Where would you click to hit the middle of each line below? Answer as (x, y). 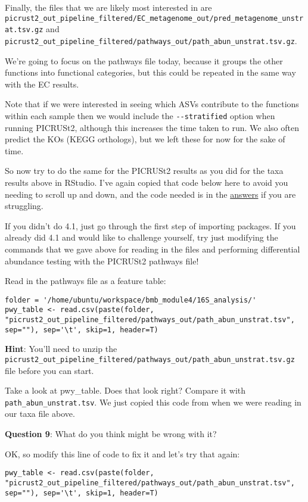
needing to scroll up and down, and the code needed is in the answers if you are (150, 194)
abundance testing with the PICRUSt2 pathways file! (102, 261)
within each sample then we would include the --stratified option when (140, 115)
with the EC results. (42, 84)
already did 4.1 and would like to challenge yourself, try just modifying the (141, 237)
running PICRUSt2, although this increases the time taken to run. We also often (152, 127)
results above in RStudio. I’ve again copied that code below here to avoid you (147, 182)
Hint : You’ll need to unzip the (61, 349)
